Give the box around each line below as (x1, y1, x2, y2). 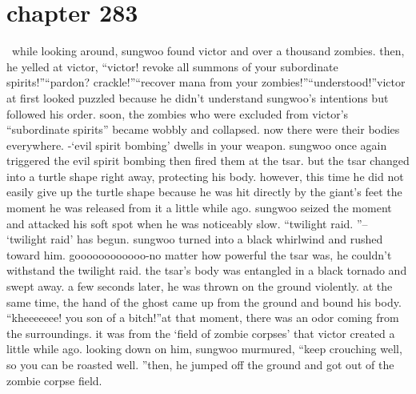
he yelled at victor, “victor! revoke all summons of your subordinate (6, 58, 338, 74)
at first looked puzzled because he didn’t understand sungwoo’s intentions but (6, 89, 389, 106)
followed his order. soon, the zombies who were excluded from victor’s (6, 105, 349, 122)
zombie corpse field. (6, 372, 102, 388)
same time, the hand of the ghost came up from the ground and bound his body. (6, 293, 402, 310)
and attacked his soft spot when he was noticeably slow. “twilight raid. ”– (6, 215, 368, 231)
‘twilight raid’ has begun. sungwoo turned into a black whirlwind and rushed (6, 231, 383, 247)
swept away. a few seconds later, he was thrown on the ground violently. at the (6, 278, 393, 295)
